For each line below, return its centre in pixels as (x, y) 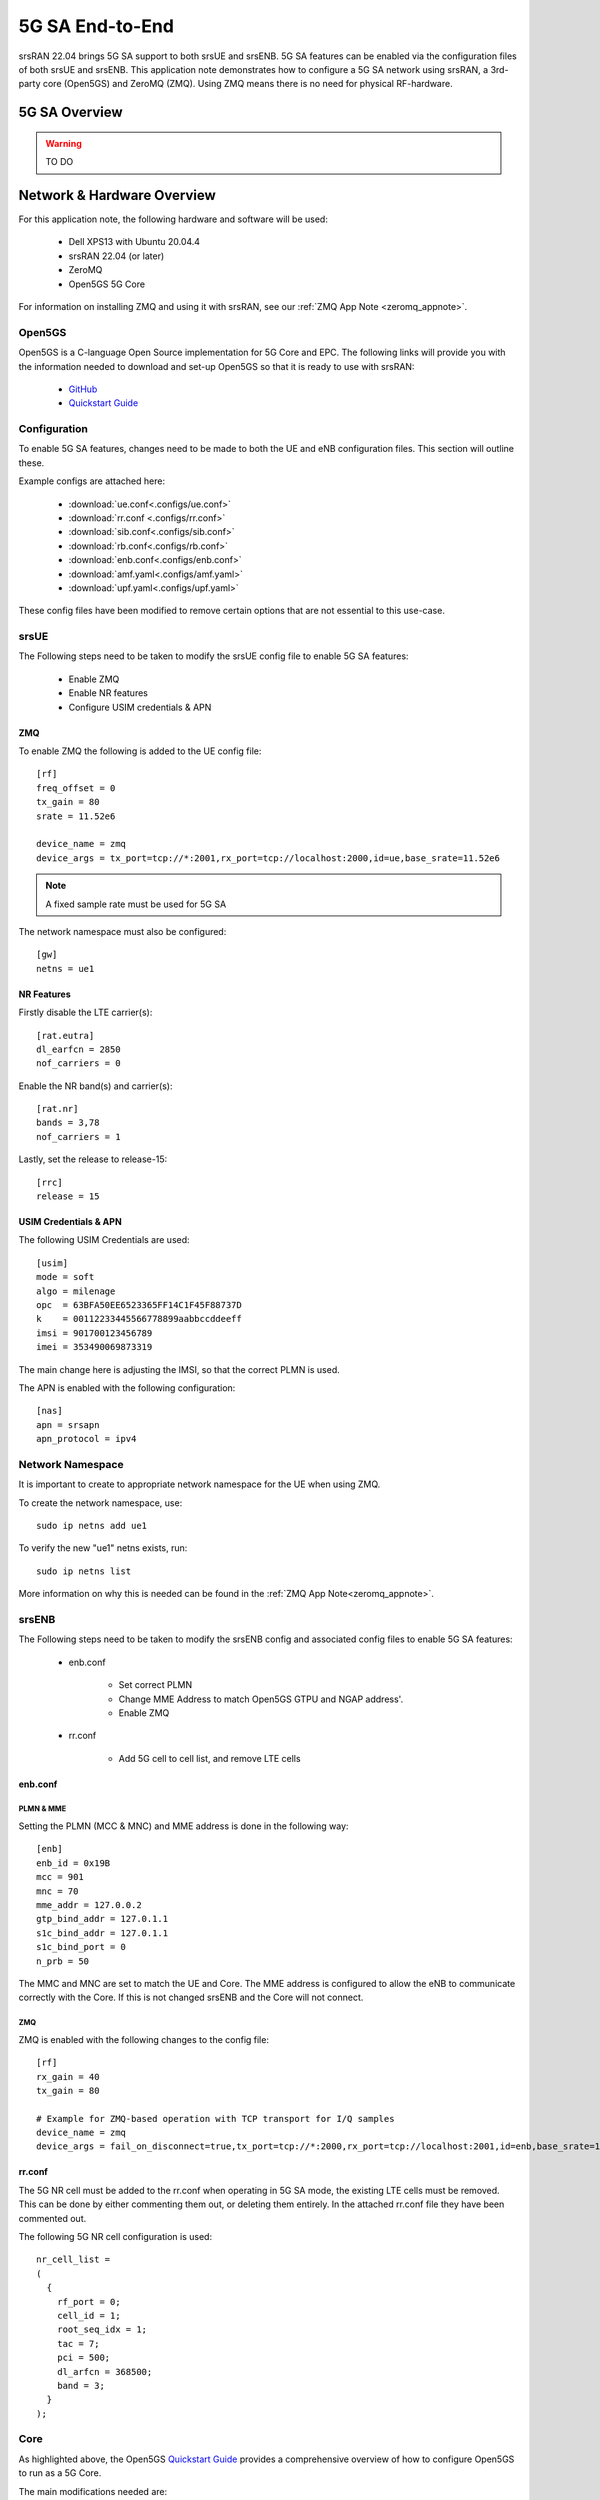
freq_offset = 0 (76, 788)
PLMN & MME (42, 1809)
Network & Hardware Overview (117, 195)
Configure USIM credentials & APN (140, 707)
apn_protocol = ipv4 (86, 1439)
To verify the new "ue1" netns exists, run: (103, 1548)
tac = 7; (78, 2343)
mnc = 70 (57, 1891)
